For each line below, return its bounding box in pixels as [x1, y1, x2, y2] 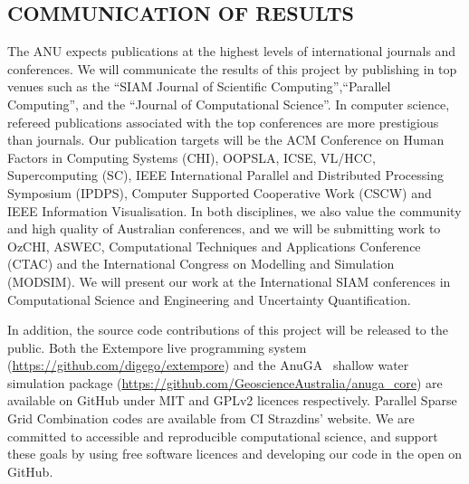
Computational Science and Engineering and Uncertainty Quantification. [7, 289, 411, 308]
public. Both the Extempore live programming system [7, 337, 307, 356]
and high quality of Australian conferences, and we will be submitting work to [7, 219, 441, 238]
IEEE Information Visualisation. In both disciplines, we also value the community [7, 201, 462, 220]
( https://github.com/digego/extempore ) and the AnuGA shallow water [7, 356, 409, 375]
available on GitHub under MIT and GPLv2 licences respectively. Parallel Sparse [7, 391, 457, 410]
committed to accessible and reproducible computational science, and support [7, 426, 438, 445]
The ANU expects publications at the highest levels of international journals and [7, 42, 456, 61]
